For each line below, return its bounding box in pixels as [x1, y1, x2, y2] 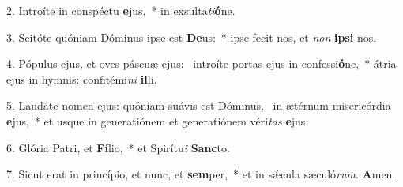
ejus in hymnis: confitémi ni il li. [6, 70, 157, 87]
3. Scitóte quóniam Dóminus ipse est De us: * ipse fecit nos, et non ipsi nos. [6, 28, 377, 45]
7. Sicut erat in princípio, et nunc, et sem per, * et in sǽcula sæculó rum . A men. [6, 166, 396, 182]
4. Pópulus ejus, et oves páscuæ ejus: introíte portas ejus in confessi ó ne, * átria [6, 55, 397, 72]
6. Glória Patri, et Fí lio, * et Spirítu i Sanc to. [6, 139, 230, 155]
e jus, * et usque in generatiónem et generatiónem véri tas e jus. [6, 112, 309, 129]
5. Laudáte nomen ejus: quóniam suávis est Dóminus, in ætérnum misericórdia [6, 97, 391, 114]
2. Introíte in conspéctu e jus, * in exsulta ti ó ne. [6, 2, 235, 18]
